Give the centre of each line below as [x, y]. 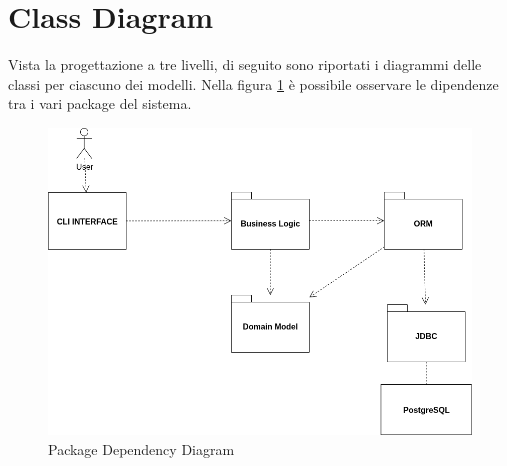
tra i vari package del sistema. [100, 103]
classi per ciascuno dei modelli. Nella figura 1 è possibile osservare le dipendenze [253, 83]
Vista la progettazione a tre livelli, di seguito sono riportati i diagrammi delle [245, 64]
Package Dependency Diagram [141, 448]
